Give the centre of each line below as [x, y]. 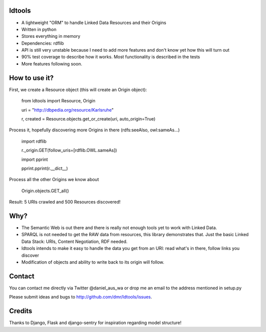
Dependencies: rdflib [43, 43]
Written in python [39, 29]
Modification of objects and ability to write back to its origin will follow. [93, 262]
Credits [21, 311]
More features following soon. [52, 63]
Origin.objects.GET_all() [45, 191]
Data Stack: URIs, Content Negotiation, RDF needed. [74, 241]
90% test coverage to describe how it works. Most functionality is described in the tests [111, 57]
